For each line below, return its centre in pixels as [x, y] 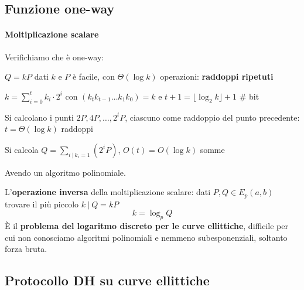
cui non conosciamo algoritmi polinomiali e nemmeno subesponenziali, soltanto [146, 237]
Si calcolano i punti [39, 117]
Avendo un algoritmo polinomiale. [65, 172]
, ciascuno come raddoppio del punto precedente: [212, 117]
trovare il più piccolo [42, 204]
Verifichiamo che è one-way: [54, 57]
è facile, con [93, 76]
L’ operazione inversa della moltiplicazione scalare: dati [108, 192]
